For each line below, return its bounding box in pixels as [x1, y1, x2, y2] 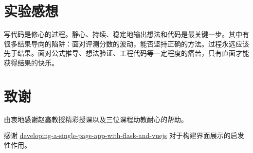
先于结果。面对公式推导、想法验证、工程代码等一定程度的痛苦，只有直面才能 [4, 48, 249, 58]
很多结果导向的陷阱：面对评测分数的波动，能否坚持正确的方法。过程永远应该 [4, 38, 249, 48]
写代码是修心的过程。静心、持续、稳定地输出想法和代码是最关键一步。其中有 [4, 29, 249, 39]
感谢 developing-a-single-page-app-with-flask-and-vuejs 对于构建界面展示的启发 [4, 130, 244, 140]
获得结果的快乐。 [4, 57, 58, 67]
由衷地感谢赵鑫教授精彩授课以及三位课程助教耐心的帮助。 [4, 114, 188, 124]
